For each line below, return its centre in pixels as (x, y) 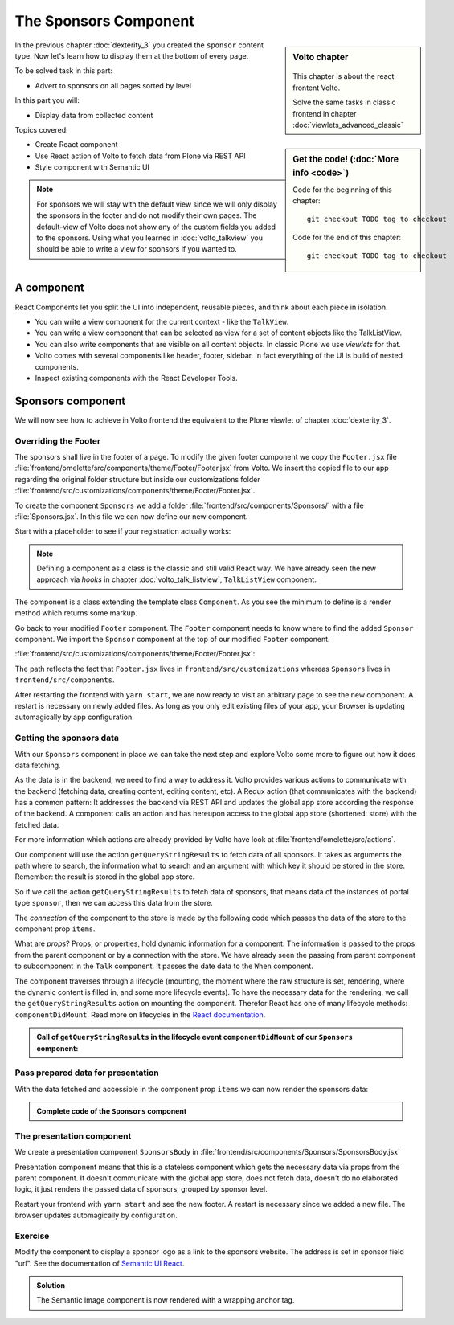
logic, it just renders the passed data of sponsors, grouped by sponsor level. (141, 1189)
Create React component (76, 145)
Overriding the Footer (58, 440)
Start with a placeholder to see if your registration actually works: (123, 531)
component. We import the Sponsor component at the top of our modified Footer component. (172, 640)
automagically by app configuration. (74, 717)
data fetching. (38, 765)
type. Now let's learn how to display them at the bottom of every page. (132, 55)
